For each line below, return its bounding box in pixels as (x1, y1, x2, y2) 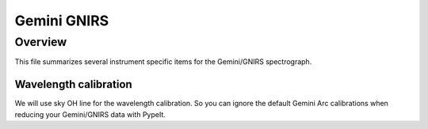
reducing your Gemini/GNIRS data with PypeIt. (14, 109, 166, 119)
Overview (14, 35, 67, 49)
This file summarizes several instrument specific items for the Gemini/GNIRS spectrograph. (14, 57, 312, 66)
